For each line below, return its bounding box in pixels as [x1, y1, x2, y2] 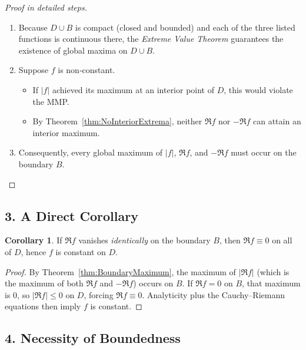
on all [272, 234, 292, 246]
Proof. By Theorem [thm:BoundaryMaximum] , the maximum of [5, 265, 236, 278]
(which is [257, 265, 290, 278]
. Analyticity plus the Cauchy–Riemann [142, 288, 285, 301]
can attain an [253, 115, 301, 127]
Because [18, 21, 48, 33]
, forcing [84, 288, 114, 301]
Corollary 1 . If [5, 234, 62, 246]
